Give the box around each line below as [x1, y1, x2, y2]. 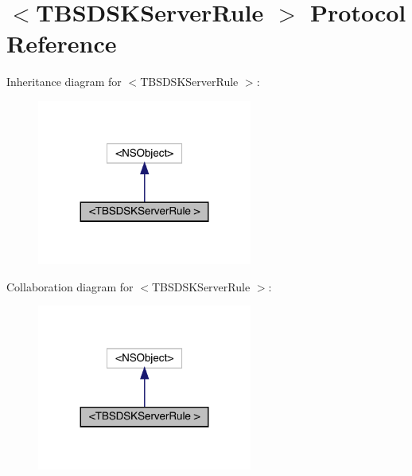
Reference [6, 27, 117, 60]
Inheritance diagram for [6, 73, 122, 90]
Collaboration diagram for [6, 278, 134, 295]
